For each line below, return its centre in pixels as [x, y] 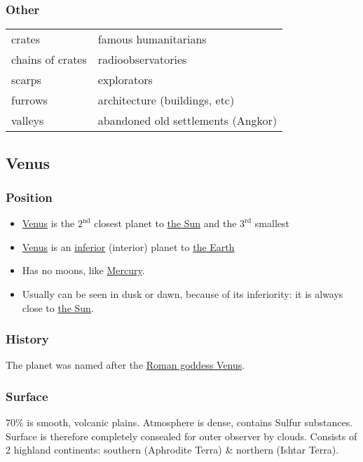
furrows [29, 100]
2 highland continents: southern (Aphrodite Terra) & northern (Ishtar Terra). [172, 450]
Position [29, 197]
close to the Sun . [58, 307]
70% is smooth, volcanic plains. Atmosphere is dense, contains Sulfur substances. [179, 422]
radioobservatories [142, 60]
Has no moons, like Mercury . [83, 270]
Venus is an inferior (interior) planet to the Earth [128, 246]
